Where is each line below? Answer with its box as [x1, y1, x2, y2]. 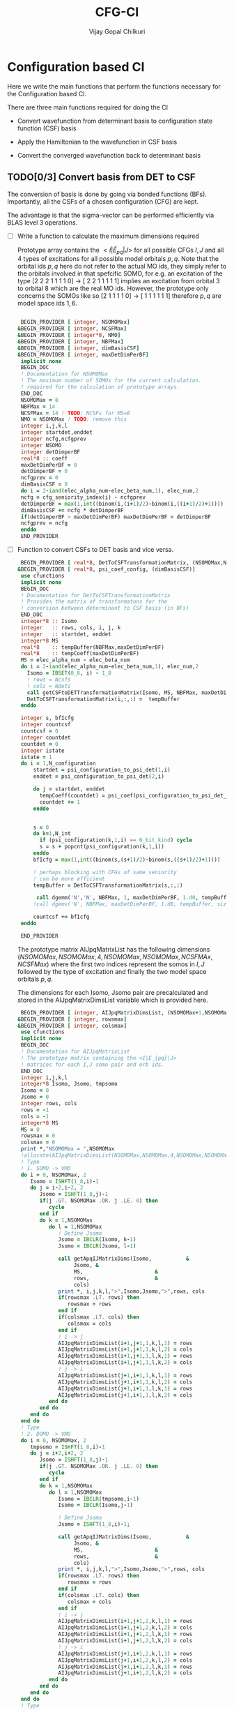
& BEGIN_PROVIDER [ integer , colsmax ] [17, 1022, 127, 1029]
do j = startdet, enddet [33, 786, 106, 793]
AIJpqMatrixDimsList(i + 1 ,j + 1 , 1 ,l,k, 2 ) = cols [58, 1359, 193, 1366]
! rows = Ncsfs [26, 676, 71, 683]
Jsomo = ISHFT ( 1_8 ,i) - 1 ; [58, 1521, 130, 1528]
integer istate [20, 747, 65, 754]
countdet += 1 [39, 798, 81, 806]
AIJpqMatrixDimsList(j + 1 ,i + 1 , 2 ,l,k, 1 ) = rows [58, 1663, 193, 1670]
